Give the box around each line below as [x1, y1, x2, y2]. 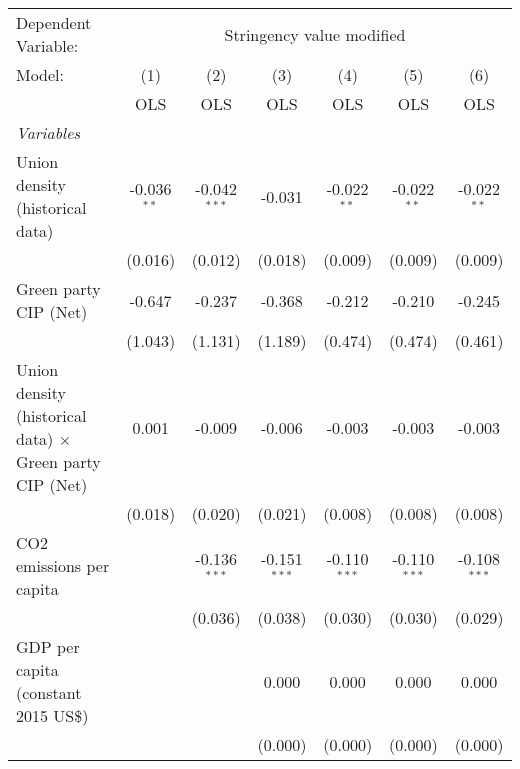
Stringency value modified [224, 22, 406, 46]
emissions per [16, 554, 110, 577]
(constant [16, 681, 82, 704]
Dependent [16, 11, 92, 34]
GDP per [16, 635, 80, 658]
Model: [16, 63, 65, 86]
